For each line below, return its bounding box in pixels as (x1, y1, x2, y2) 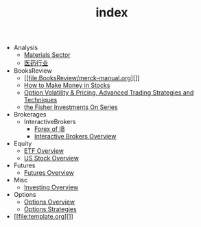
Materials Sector (23, 51, 71, 59)
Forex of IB (34, 125, 65, 133)
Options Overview (23, 198, 75, 206)
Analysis (13, 43, 38, 52)
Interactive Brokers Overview (34, 132, 117, 141)
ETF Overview (23, 147, 64, 155)
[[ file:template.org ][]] (13, 213, 73, 221)
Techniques (23, 96, 58, 104)
